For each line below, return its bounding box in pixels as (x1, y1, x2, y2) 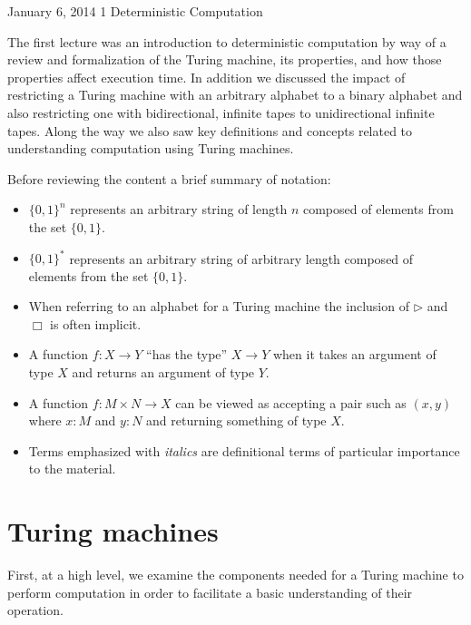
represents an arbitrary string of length (70, 200, 288, 219)
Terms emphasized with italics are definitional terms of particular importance (28, 441, 460, 460)
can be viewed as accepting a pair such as (175, 393, 407, 412)
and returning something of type (146, 411, 327, 430)
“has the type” (146, 345, 228, 364)
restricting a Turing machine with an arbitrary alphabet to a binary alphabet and (7, 85, 463, 104)
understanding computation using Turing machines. (7, 139, 294, 158)
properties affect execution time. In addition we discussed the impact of (7, 67, 406, 86)
